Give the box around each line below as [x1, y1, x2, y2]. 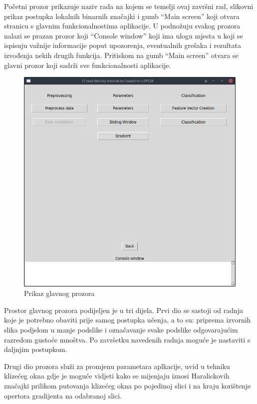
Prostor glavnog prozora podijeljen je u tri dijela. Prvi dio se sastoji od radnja [4, 304, 243, 315]
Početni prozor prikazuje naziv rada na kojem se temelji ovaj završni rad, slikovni [4, 1, 254, 11]
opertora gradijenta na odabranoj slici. [4, 390, 122, 400]
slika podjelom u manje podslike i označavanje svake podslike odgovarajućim [4, 324, 238, 335]
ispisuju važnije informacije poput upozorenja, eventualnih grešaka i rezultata [4, 40, 241, 50]
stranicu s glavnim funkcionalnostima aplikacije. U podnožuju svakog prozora [4, 20, 241, 31]
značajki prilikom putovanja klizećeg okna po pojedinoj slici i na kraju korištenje [4, 380, 251, 391]
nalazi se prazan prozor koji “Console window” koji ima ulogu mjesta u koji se [4, 30, 243, 40]
